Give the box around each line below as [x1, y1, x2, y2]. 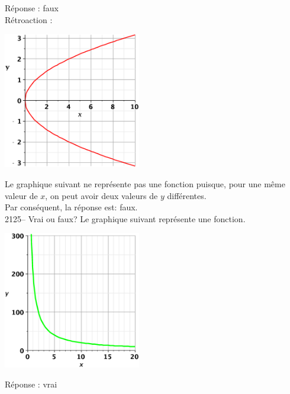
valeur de [5, 189, 38, 201]
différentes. [167, 189, 207, 201]
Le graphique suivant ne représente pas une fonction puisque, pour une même [5, 177, 285, 190]
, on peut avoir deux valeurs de [45, 189, 158, 201]
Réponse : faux [5, 2, 59, 14]
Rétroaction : [5, 13, 53, 25]
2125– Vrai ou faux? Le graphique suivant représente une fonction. [5, 212, 246, 225]
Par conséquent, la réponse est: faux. [5, 201, 138, 213]
